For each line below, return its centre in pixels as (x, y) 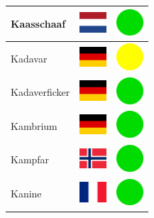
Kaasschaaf (38, 23)
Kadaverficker (40, 92)
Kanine (26, 194)
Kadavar (29, 58)
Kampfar (30, 159)
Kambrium (34, 125)
